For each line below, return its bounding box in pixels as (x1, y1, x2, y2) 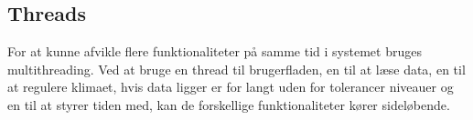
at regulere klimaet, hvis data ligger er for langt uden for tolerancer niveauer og (7, 77, 454, 96)
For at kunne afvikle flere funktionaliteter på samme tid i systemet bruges (7, 42, 422, 61)
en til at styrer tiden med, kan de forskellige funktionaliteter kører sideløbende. (7, 95, 450, 114)
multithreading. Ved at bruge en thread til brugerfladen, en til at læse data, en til (7, 59, 466, 78)
